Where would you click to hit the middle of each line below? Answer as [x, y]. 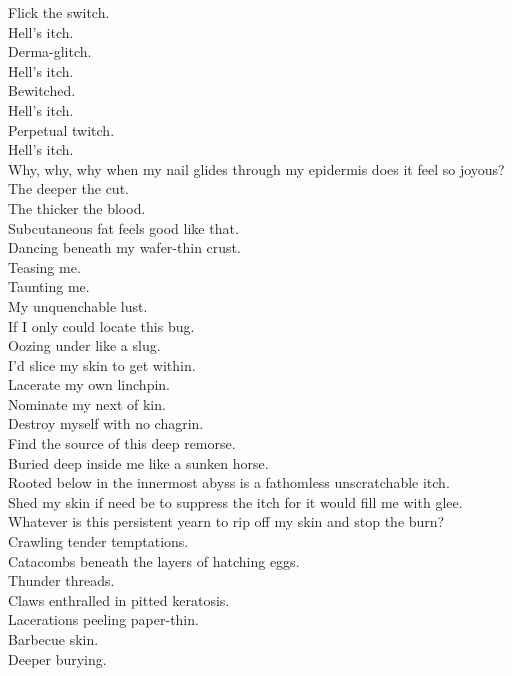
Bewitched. [42, 90]
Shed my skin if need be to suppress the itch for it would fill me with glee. [235, 501]
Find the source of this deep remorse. [122, 443]
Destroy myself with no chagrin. [106, 423]
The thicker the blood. [77, 207]
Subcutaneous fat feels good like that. [123, 227]
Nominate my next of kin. [87, 403]
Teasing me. [44, 266]
